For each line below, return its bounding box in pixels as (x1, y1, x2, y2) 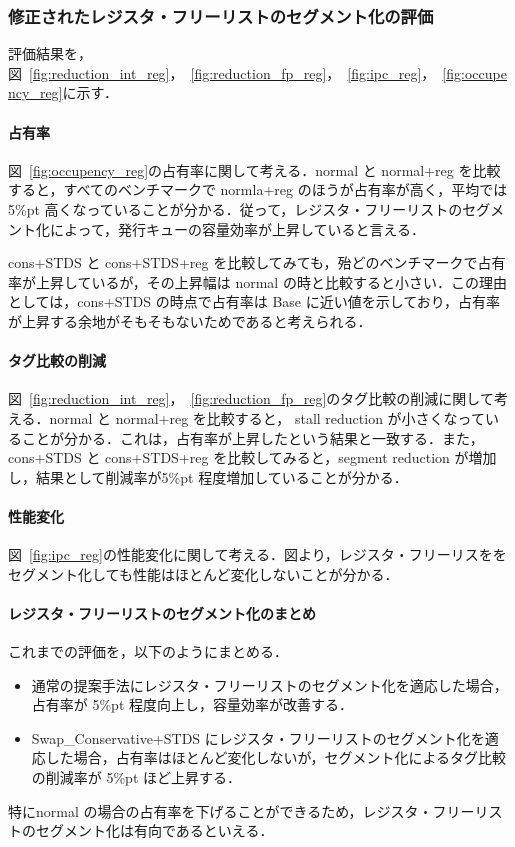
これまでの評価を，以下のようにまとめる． (8, 641, 288, 662)
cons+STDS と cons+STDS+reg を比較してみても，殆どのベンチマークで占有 (8, 252, 506, 273)
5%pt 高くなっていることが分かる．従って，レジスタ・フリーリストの (8, 198, 463, 219)
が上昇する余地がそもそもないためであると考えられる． (8, 310, 372, 331)
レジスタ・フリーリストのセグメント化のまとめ (8, 602, 316, 623)
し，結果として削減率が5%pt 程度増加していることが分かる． (8, 466, 408, 487)
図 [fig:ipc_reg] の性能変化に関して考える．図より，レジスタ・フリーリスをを (8, 544, 507, 565)
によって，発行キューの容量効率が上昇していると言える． (49, 218, 426, 239)
